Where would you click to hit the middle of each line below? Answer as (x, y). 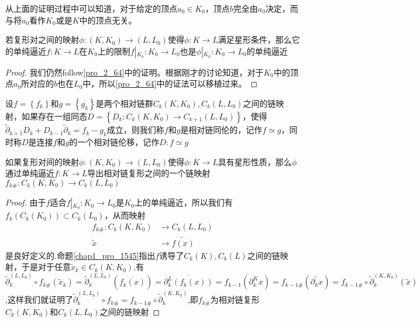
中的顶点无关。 (108, 20)
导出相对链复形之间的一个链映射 (149, 173)
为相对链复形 (235, 299)
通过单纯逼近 (30, 173)
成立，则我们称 (135, 130)
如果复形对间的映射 (42, 161)
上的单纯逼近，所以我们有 (183, 202)
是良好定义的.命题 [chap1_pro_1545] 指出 (80, 255)
